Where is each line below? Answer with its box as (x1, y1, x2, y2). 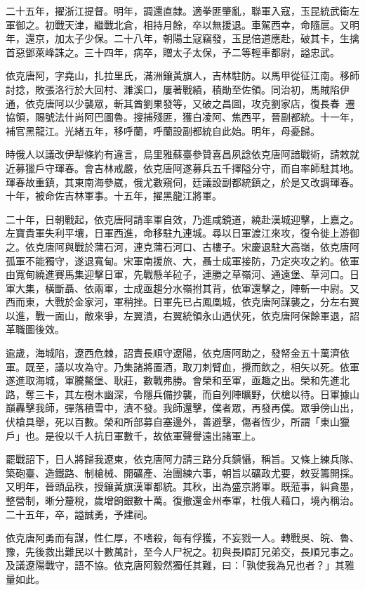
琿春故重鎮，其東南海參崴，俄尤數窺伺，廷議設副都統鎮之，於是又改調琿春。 (6, 174, 359, 189)
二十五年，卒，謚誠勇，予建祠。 (6, 506, 153, 521)
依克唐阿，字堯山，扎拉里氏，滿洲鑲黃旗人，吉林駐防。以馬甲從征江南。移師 (6, 68, 359, 83)
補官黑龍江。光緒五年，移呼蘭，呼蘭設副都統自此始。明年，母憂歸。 (6, 123, 320, 138)
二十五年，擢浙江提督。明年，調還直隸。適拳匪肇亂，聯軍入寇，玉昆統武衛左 (6, 4, 359, 18)
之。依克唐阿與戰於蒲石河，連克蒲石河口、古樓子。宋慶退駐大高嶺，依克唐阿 (6, 239, 359, 254)
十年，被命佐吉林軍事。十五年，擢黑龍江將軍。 (6, 188, 222, 203)
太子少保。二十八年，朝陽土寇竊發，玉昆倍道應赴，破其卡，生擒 (64, 31, 359, 46)
